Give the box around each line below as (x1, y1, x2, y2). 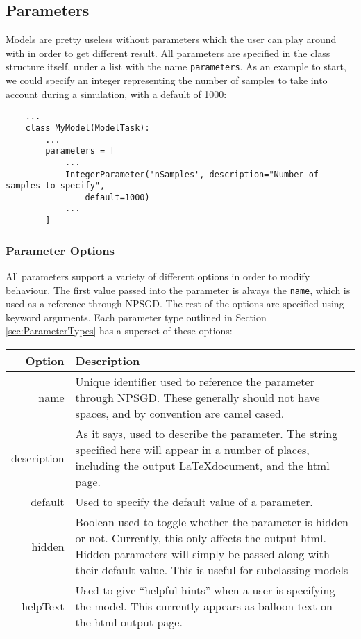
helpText (22, 598, 65, 615)
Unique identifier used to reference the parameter (75, 373, 314, 390)
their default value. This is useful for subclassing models (75, 562, 349, 579)
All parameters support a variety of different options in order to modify (6, 269, 310, 284)
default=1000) (85, 192, 150, 202)
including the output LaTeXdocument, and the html (75, 458, 330, 474)
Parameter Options (6, 241, 115, 259)
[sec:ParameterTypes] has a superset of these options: (6, 323, 233, 338)
